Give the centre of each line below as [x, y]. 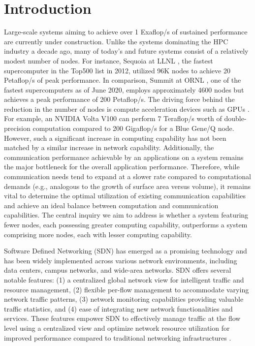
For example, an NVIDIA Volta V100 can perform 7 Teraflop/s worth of [113, 118]
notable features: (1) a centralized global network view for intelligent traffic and [124, 279]
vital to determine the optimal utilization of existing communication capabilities [125, 196]
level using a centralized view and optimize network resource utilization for [117, 328]
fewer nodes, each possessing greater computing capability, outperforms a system [126, 224]
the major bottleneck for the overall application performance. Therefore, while [122, 167]
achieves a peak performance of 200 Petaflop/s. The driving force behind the [119, 99]
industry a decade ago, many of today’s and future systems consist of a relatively [126, 51]
